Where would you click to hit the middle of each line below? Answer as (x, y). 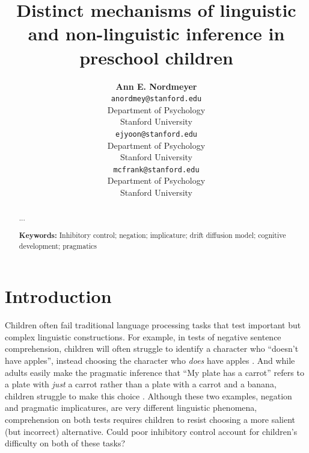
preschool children (156, 57)
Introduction (58, 296)
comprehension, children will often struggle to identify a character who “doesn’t (152, 348)
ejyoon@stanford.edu (156, 134)
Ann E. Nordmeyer (156, 86)
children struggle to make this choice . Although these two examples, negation (148, 395)
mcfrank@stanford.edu (156, 170)
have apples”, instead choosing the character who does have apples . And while (150, 360)
